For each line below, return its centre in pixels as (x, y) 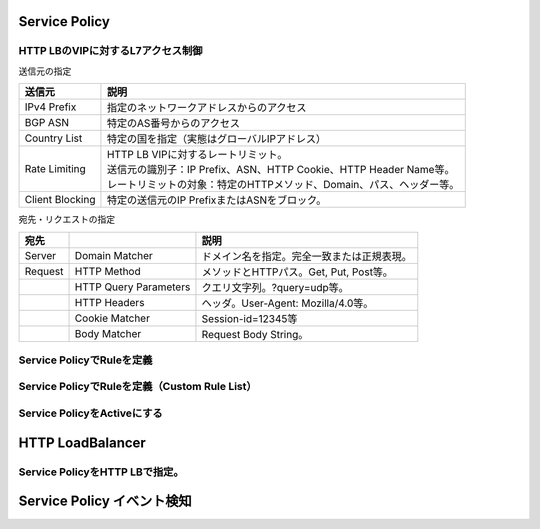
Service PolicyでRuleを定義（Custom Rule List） (137, 387)
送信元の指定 (45, 71)
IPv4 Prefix (50, 107)
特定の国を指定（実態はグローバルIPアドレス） (216, 139)
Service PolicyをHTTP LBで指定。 (101, 472)
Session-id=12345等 (249, 318)
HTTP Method (107, 271)
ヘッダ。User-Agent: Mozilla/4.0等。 (287, 303)
